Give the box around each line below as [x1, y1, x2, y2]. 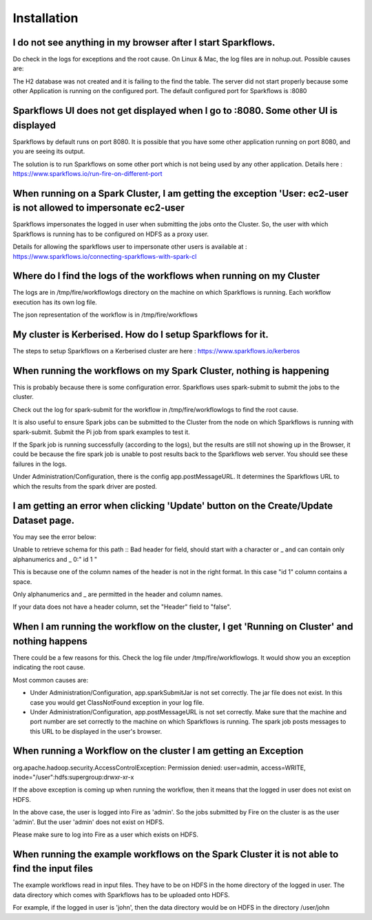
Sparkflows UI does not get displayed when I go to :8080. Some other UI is [12, 105, 338, 117]
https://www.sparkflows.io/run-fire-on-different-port [12, 169, 163, 177]
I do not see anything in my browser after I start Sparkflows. [12, 37, 276, 48]
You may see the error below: [12, 533, 96, 541]
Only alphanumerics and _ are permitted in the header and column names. [12, 590, 223, 598]
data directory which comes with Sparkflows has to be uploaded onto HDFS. [12, 890, 230, 899]
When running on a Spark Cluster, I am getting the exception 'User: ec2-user [12, 187, 349, 199]
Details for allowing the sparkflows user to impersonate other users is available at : [12, 242, 247, 251]
